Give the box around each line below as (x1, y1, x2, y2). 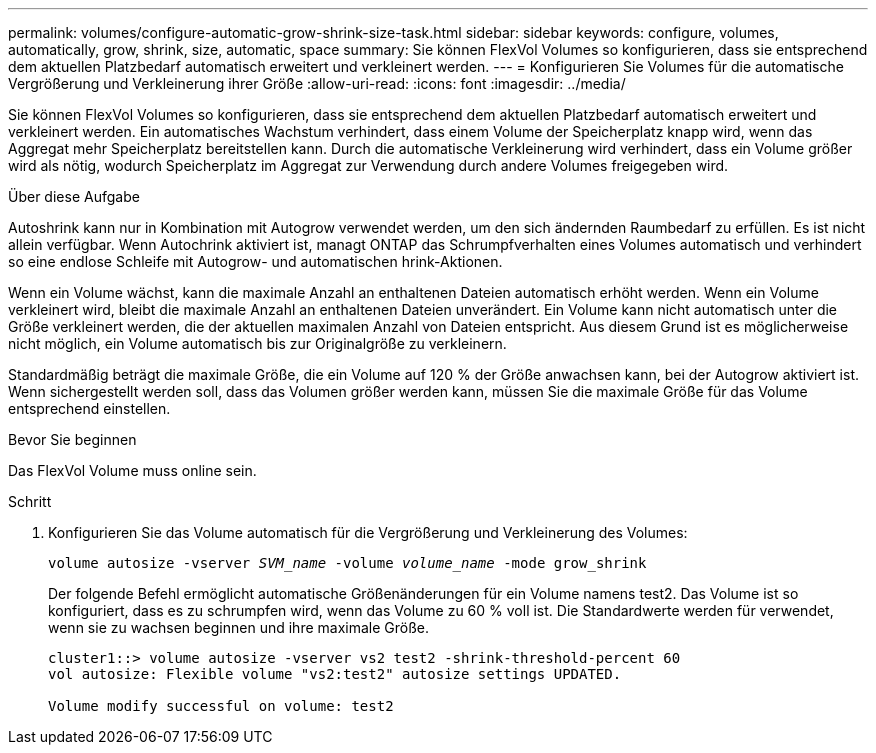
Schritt (8, 493, 52, 510)
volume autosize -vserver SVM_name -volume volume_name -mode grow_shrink (48, 555, 647, 571)
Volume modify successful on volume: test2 (48, 698, 394, 714)
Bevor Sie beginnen (8, 431, 137, 448)
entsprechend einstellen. (8, 400, 171, 417)
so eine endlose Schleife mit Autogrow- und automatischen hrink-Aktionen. (8, 253, 503, 270)
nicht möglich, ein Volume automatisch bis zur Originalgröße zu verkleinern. (8, 335, 507, 352)
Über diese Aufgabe (8, 188, 140, 205)
